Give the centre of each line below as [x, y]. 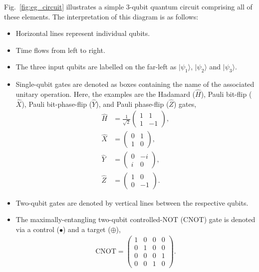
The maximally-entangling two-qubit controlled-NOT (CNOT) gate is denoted [135, 219]
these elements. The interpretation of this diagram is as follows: [101, 16]
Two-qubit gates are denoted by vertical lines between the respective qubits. [132, 202]
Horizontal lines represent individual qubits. [83, 33]
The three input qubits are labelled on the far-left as [96, 67]
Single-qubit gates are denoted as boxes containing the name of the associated [135, 84]
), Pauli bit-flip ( [226, 94]
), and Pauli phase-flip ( [132, 104]
